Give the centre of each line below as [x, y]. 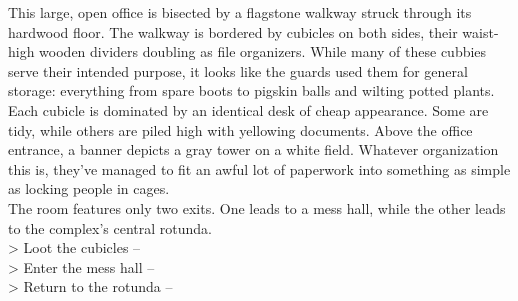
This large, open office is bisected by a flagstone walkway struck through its [240, 12]
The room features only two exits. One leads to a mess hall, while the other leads [257, 207]
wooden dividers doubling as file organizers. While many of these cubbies [263, 51]
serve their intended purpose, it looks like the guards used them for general [238, 70]
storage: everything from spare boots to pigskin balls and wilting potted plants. [251, 90]
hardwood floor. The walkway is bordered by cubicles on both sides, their [233, 31]
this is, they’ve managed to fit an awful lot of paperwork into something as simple [259, 168]
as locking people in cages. [89, 188]
